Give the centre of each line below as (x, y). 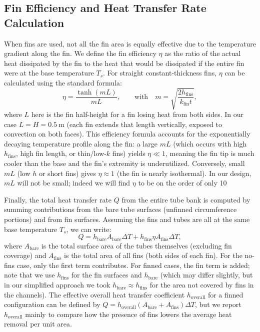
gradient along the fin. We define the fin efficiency (80, 53)
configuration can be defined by (52, 304)
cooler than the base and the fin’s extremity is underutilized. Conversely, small (124, 163)
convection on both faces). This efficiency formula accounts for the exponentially (127, 134)
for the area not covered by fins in (202, 285)
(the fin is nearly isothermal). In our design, (184, 173)
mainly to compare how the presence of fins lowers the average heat (128, 314)
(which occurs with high (210, 143)
